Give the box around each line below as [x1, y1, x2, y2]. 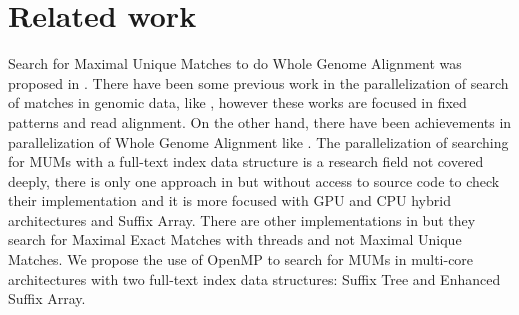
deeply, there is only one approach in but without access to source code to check [8, 170, 500, 191]
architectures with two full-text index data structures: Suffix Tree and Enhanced [8, 268, 501, 289]
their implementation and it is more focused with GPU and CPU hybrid [8, 190, 451, 211]
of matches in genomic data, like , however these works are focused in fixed [8, 92, 467, 113]
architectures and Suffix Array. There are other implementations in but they [8, 209, 476, 230]
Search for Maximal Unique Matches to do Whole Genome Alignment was [8, 53, 462, 74]
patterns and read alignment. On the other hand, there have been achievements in [8, 111, 512, 132]
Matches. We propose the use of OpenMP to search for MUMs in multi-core [8, 249, 474, 270]
